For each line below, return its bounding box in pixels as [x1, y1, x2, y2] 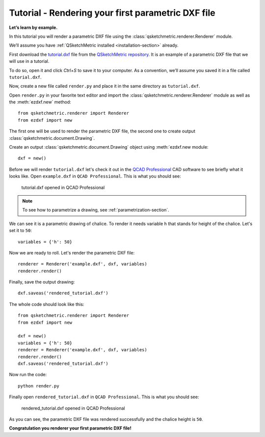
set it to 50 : [9, 228, 32, 233]
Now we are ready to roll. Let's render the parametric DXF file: [9, 250, 135, 256]
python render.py [18, 383, 59, 388]
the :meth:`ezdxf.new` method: [9, 99, 71, 105]
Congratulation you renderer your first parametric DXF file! [9, 425, 132, 431]
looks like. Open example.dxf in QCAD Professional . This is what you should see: [9, 173, 181, 179]
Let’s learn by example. [9, 25, 58, 30]
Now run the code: [9, 372, 47, 378]
